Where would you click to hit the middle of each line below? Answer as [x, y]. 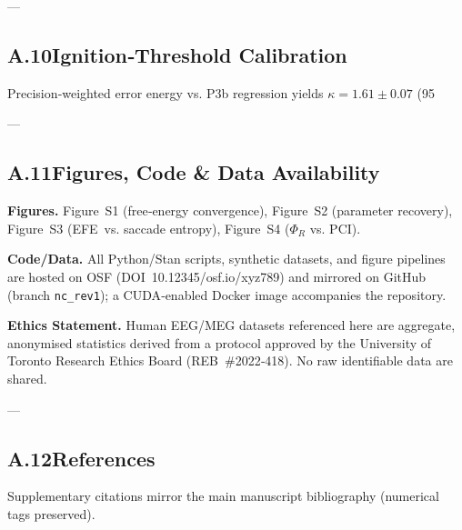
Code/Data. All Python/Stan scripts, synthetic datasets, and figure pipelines [226, 259]
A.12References [81, 458]
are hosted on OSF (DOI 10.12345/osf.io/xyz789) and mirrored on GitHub [217, 276]
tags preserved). [51, 513]
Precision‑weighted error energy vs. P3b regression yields [166, 92]
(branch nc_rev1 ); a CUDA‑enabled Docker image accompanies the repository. [227, 294]
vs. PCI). [335, 228]
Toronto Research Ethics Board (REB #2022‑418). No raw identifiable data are [230, 360]
